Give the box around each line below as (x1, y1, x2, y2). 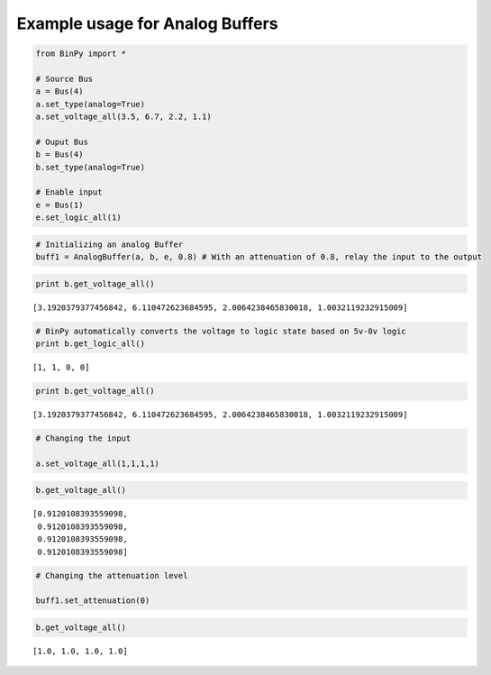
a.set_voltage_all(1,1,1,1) (35, 458, 159, 469)
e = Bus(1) (35, 199, 84, 210)
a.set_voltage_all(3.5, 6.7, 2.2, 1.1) (35, 112, 212, 122)
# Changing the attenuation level (35, 570, 188, 580)
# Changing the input (35, 433, 132, 443)
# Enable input (35, 187, 103, 197)
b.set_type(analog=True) (35, 162, 146, 172)
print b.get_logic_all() (35, 339, 146, 349)
